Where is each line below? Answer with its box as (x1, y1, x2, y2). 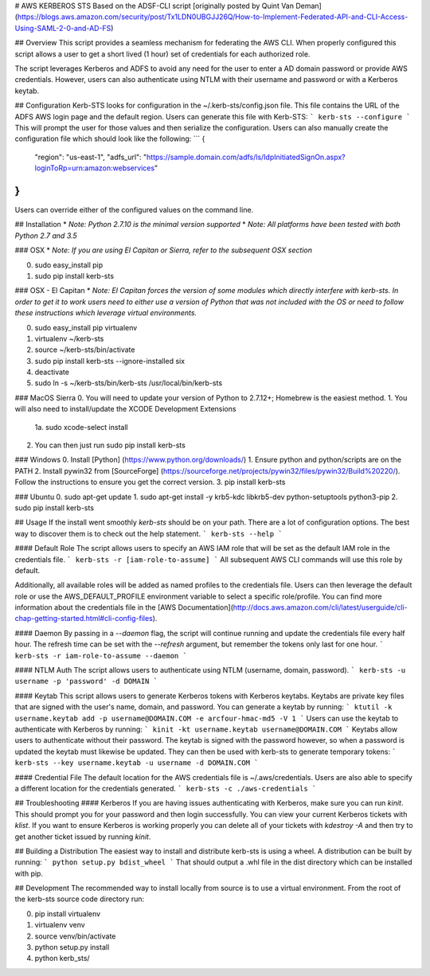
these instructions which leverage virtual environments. (14, 308, 197, 318)
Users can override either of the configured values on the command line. (14, 205, 254, 214)
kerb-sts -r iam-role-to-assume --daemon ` (14, 651, 187, 660)
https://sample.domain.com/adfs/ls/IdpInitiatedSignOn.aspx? (146, 152, 346, 162)
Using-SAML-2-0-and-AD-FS (14, 23, 111, 33)
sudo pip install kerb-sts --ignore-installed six (34, 356, 186, 365)
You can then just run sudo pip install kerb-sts (34, 440, 186, 450)
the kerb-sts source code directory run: (14, 894, 145, 904)
